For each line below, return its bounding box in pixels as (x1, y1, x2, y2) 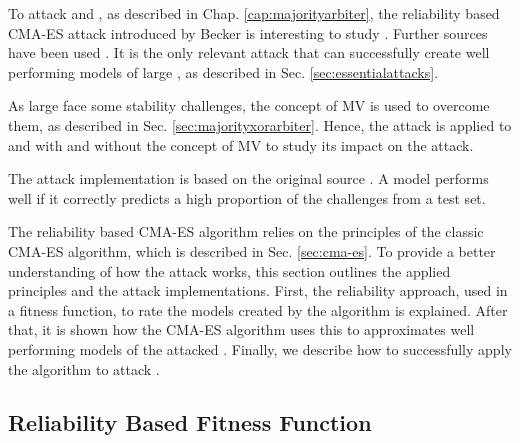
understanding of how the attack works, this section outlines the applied (8, 260, 451, 281)
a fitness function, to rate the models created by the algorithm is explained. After (8, 299, 508, 320)
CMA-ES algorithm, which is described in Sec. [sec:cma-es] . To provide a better (8, 240, 496, 261)
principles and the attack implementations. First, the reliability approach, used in (8, 280, 508, 301)
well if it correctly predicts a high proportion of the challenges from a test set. (8, 187, 486, 208)
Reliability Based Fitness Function (8, 407, 372, 438)
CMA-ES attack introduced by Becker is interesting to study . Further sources (8, 22, 488, 43)
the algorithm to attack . (8, 358, 160, 379)
